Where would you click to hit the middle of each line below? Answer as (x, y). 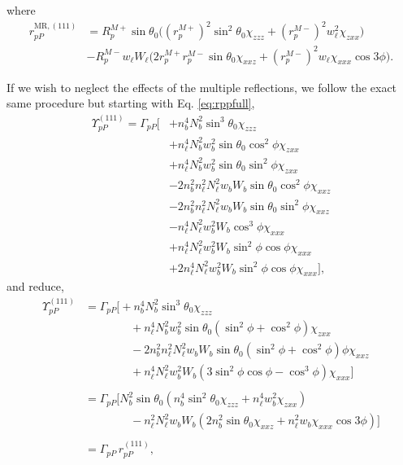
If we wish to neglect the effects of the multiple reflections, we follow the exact (202, 87)
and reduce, (35, 286)
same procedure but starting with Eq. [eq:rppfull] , (131, 103)
